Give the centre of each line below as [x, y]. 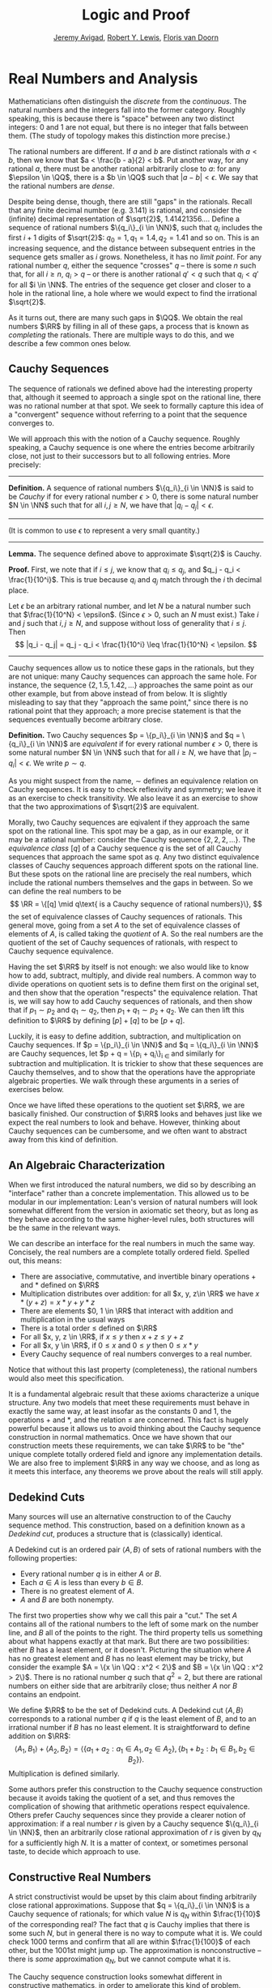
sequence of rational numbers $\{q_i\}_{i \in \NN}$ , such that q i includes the [136, 228]
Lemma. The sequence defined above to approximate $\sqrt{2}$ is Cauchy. [135, 554]
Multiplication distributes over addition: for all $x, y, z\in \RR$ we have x [140, 1294]
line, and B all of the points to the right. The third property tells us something [136, 1633]
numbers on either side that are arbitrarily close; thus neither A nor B [123, 1686]
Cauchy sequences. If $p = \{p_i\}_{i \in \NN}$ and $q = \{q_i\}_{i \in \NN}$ [134, 1044]
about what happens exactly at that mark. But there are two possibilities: [129, 1641]
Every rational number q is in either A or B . [91, 1574]
